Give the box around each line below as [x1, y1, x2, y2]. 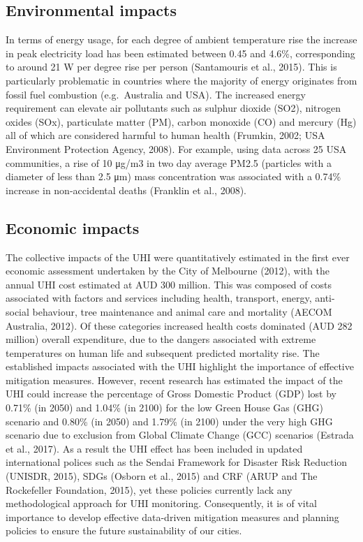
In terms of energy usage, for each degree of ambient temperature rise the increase [6, 32, 357, 47]
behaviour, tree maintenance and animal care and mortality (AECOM [32, 304, 332, 318]
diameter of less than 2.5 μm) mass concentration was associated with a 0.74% [6, 169, 341, 184]
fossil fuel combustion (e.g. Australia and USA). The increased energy [6, 87, 306, 101]
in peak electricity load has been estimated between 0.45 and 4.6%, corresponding [6, 45, 355, 60]
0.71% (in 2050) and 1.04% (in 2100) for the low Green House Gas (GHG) [6, 400, 323, 415]
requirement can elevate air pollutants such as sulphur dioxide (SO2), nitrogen [6, 101, 341, 115]
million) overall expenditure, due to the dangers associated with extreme [6, 332, 316, 346]
